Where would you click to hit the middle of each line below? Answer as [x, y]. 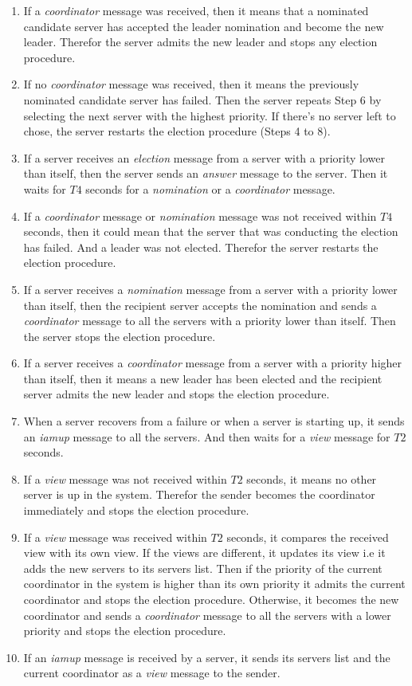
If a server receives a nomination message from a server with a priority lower [210, 289]
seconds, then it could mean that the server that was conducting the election [211, 231]
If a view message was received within [115, 537]
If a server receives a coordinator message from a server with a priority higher [213, 363]
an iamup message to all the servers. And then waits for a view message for [207, 436]
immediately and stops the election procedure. [136, 510]
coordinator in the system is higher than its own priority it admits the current [214, 584]
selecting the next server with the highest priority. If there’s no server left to [210, 115]
